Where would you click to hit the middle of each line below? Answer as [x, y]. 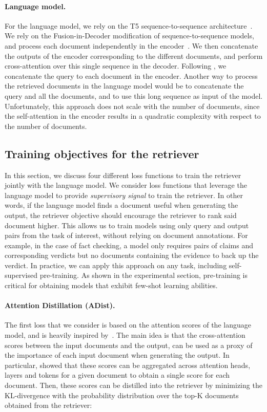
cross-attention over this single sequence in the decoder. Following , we [116, 66]
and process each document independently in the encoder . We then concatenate [131, 45]
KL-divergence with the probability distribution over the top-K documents [122, 395]
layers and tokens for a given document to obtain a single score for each [117, 375]
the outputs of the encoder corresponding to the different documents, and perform [134, 56]
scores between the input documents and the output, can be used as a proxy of [129, 345]
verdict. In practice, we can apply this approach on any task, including [116, 265]
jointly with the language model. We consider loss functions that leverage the [126, 185]
